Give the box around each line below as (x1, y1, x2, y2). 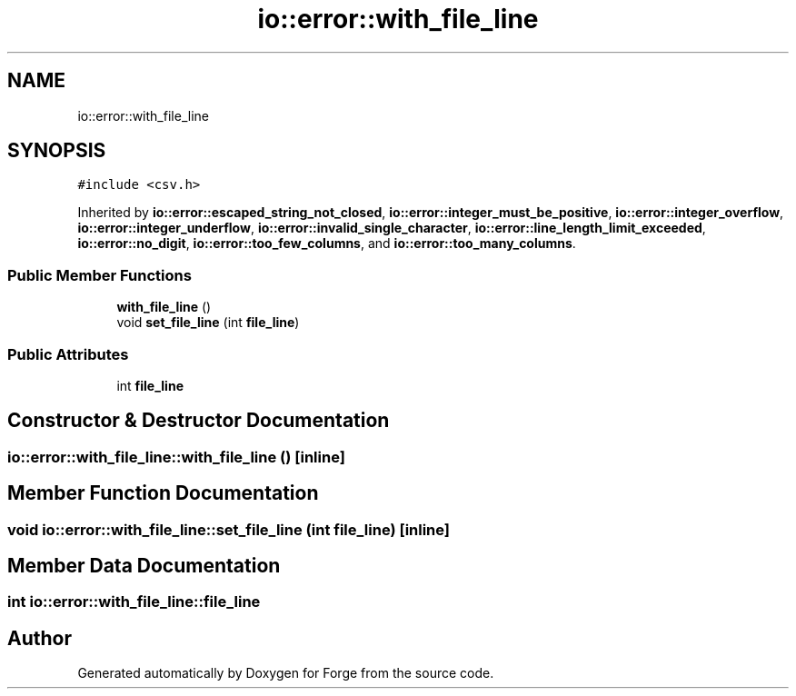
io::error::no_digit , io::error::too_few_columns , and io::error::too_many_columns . (77, 235, 576, 252)
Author (7, 626, 72, 650)
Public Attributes (7, 344, 129, 363)
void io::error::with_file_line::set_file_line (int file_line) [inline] (7, 520, 451, 539)
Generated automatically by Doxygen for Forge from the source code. (77, 665, 494, 681)
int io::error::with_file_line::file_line (7, 592, 261, 611)
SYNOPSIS (7, 139, 106, 163)
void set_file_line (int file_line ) (116, 314, 300, 331)
